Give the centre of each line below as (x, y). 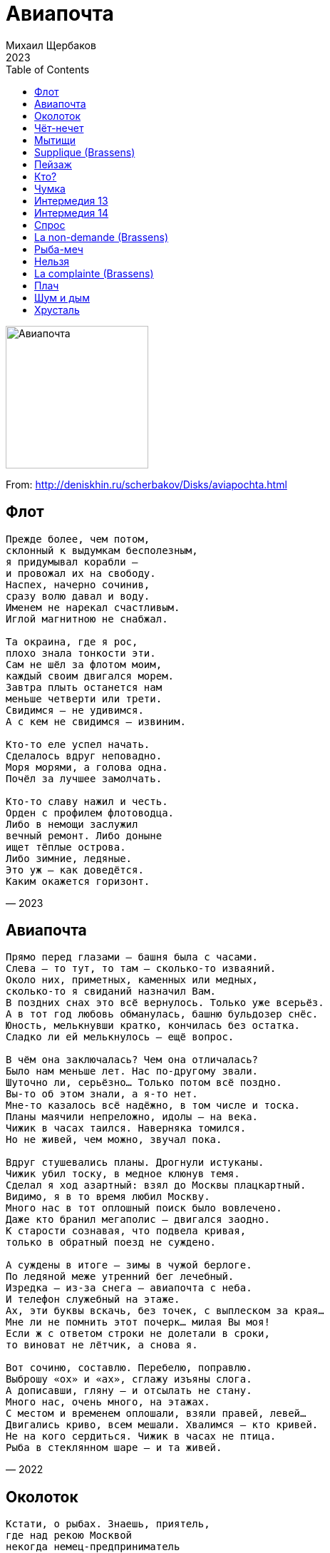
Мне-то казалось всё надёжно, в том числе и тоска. (153, 1106)
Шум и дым (62, 297)
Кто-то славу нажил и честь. (87, 801)
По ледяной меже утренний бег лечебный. (120, 1277)
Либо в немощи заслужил (72, 824)
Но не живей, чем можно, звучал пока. (114, 1140)
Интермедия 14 (72, 212)
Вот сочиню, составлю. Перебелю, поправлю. (129, 1368)
